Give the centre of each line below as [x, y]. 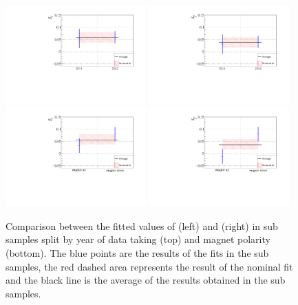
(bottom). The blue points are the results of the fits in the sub [137, 253]
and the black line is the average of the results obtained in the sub [146, 280]
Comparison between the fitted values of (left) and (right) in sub [142, 225]
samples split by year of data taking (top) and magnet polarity [138, 239]
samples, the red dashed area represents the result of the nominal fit [149, 266]
